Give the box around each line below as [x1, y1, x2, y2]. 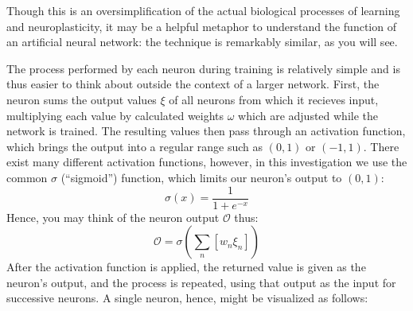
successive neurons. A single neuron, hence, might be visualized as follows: [6, 290, 368, 306]
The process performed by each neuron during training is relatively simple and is [6, 60, 400, 76]
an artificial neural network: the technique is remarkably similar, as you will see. [6, 33, 398, 50]
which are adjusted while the [238, 107, 379, 123]
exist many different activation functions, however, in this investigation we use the [6, 154, 407, 170]
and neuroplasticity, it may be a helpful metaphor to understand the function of [6, 17, 396, 34]
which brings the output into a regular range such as [6, 138, 263, 154]
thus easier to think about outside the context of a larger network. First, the [6, 76, 380, 92]
